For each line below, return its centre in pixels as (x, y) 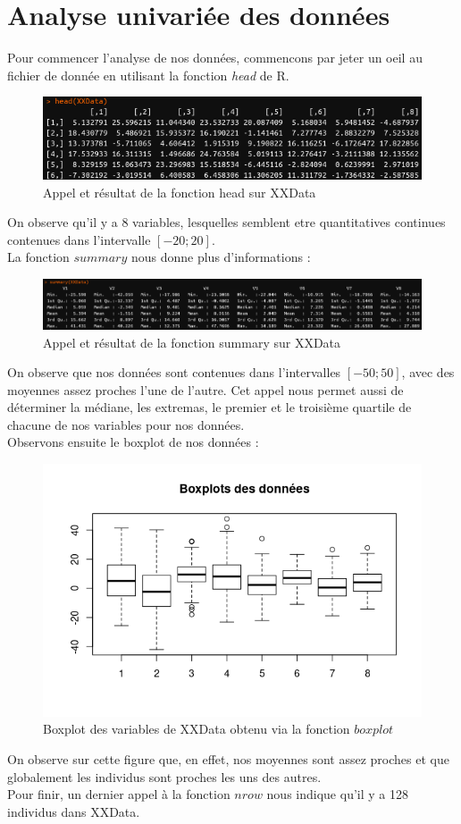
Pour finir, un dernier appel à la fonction (119, 794)
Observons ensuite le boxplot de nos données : (133, 442)
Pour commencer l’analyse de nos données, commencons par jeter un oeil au (215, 58)
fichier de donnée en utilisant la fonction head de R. (148, 75)
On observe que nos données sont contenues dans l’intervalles (174, 372)
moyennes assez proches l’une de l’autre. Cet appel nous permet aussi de (205, 389)
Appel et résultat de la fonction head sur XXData (180, 192)
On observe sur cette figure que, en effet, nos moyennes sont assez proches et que (228, 758)
